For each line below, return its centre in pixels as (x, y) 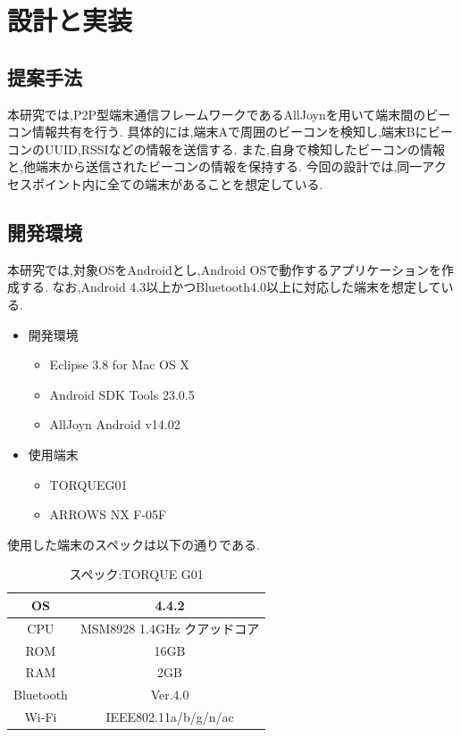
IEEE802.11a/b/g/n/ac (170, 717)
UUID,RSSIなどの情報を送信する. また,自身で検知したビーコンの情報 (245, 149)
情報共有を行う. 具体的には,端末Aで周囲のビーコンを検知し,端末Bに (230, 132)
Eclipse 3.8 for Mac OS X (119, 364)
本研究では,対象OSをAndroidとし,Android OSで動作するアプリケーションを (224, 269)
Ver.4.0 (170, 695)
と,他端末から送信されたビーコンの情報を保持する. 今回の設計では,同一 (215, 166)
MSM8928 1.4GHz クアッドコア (170, 628)
